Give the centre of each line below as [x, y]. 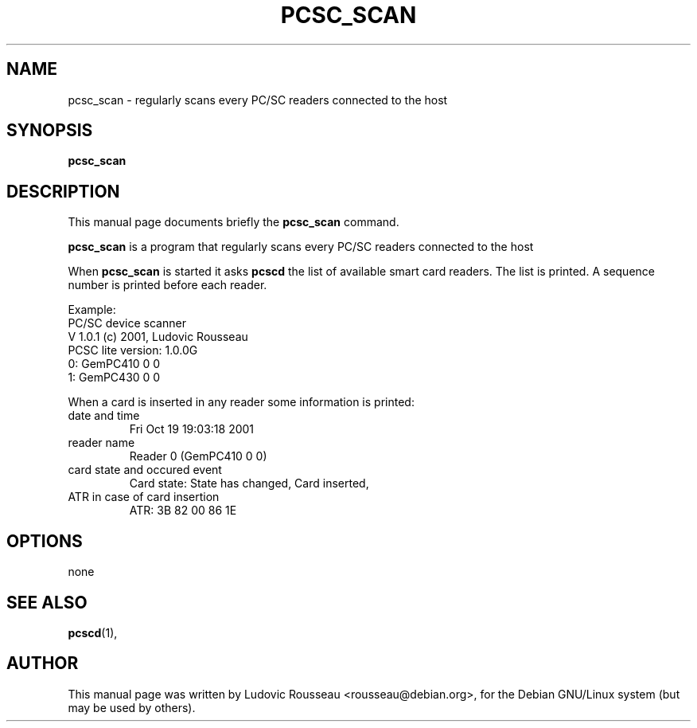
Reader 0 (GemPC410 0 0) [198, 456]
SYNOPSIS [50, 131]
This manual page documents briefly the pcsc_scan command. [234, 222]
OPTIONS [45, 541]
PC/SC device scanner [127, 323]
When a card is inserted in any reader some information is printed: [241, 402]
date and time [104, 416]
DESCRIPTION [63, 191]
